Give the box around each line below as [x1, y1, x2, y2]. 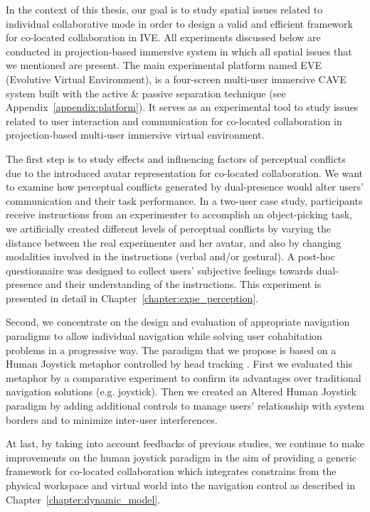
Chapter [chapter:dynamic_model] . [6, 491, 161, 506]
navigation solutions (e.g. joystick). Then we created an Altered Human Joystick [6, 384, 356, 399]
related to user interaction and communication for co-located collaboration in [6, 113, 342, 128]
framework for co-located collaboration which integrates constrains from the [6, 464, 337, 479]
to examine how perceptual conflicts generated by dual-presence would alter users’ [6, 179, 364, 194]
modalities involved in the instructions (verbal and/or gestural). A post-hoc [6, 249, 335, 264]
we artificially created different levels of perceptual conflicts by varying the [6, 220, 331, 235]
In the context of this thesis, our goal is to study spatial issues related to [6, 2, 323, 16]
